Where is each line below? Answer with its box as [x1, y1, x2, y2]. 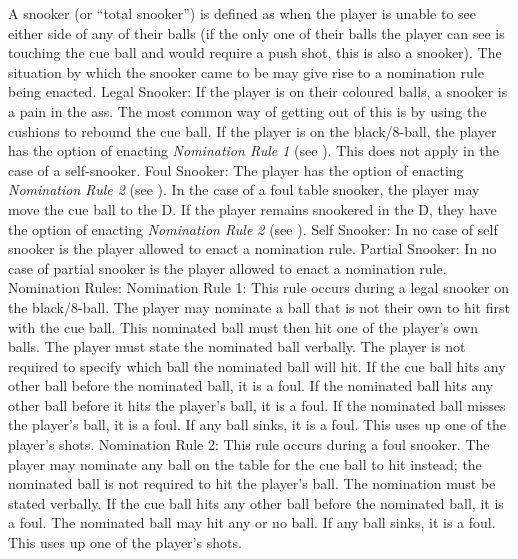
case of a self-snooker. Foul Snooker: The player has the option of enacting [8, 159, 464, 180]
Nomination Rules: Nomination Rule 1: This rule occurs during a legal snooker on [8, 277, 509, 298]
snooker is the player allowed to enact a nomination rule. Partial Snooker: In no [8, 238, 497, 259]
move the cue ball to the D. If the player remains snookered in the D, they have [8, 198, 497, 219]
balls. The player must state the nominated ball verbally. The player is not [8, 336, 466, 357]
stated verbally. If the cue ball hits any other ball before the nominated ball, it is [8, 492, 504, 513]
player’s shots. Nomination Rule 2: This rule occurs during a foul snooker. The [8, 434, 490, 455]
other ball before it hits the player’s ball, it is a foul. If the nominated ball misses [8, 394, 506, 415]
